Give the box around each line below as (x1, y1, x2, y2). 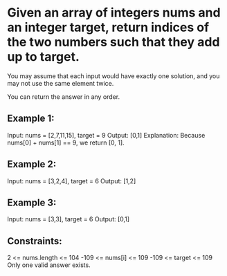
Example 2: (7, 158, 57, 170)
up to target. (7, 49, 80, 65)
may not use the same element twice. (7, 79, 114, 87)
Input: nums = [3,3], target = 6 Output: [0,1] (7, 215, 130, 223)
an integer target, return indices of (7, 19, 210, 35)
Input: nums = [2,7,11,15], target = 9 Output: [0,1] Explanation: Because (7, 131, 206, 139)
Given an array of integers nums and (7, 5, 221, 21)
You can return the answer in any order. (7, 92, 120, 101)
